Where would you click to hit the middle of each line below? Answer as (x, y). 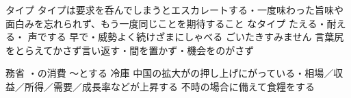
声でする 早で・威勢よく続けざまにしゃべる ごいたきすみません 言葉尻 (186, 37)
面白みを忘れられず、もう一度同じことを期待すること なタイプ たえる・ (166, 23)
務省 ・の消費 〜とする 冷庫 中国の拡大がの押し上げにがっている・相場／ (170, 73)
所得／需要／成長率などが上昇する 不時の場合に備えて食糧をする (169, 86)
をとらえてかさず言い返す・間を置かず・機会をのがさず (130, 50)
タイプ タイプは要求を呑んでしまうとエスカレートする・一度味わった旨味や (174, 10)
